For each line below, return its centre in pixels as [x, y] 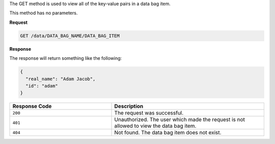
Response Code [32, 106]
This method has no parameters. [44, 13]
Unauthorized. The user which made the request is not [180, 120]
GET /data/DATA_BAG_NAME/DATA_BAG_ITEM [70, 36]
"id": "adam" [42, 86]
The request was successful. [149, 113]
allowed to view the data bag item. [155, 126]
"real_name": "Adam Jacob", [61, 79]
